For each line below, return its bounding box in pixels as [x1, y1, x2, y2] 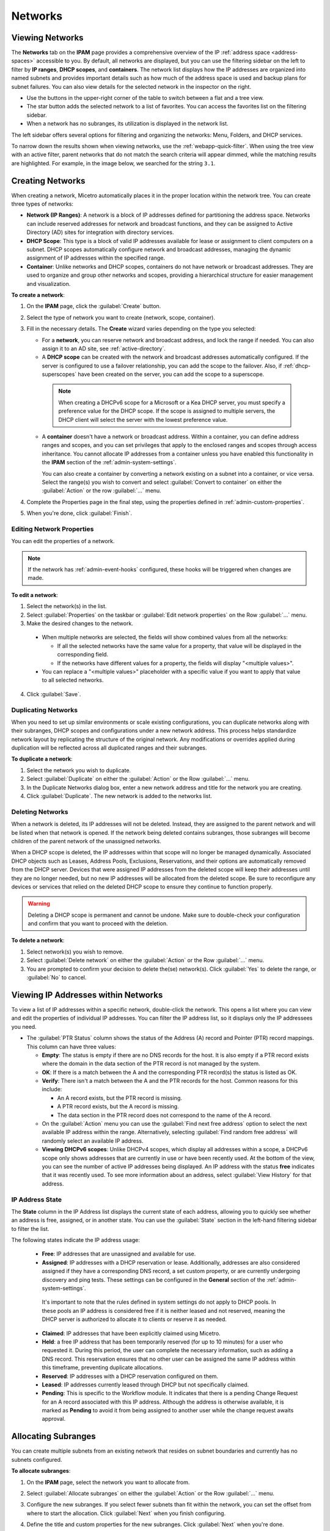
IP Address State [11, 1195, 62, 1203]
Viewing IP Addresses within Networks [11, 990, 163, 1000]
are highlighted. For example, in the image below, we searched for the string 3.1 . [11, 159, 216, 167]
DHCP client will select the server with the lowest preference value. [58, 416, 228, 423]
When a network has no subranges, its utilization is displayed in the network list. [26, 120, 229, 127]
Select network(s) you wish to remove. [26, 948, 124, 955]
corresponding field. [57, 651, 109, 658]
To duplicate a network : [11, 755, 73, 762]
